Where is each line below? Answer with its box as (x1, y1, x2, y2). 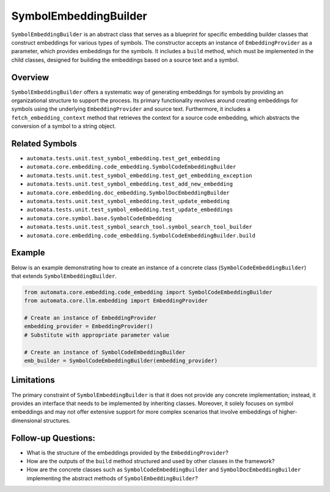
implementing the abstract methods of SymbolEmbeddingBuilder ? (26, 474, 198, 482)
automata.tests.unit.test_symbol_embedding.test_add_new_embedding (26, 181, 233, 188)
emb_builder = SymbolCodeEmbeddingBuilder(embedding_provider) (24, 357, 218, 364)
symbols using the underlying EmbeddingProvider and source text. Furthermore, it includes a (11, 105, 251, 113)
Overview (11, 72, 50, 83)
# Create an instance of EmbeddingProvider (24, 315, 157, 321)
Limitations (11, 375, 55, 386)
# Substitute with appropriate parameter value (24, 331, 169, 338)
